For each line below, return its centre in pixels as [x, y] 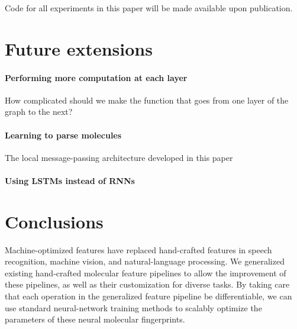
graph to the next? [39, 112]
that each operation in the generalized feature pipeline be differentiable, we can [148, 296]
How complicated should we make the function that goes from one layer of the [147, 100]
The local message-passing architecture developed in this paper [119, 157]
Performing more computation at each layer [96, 77]
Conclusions [54, 221]
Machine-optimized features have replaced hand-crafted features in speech [138, 249]
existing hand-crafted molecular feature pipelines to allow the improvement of [146, 272]
